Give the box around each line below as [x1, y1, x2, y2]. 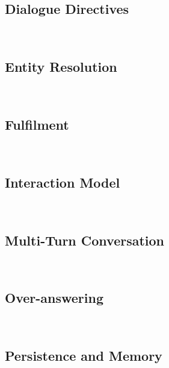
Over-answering [5, 288, 103, 307]
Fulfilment [5, 115, 69, 133]
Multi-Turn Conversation [5, 230, 165, 249]
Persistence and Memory [5, 346, 162, 365]
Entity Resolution [5, 57, 117, 76]
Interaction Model [5, 173, 120, 191]
